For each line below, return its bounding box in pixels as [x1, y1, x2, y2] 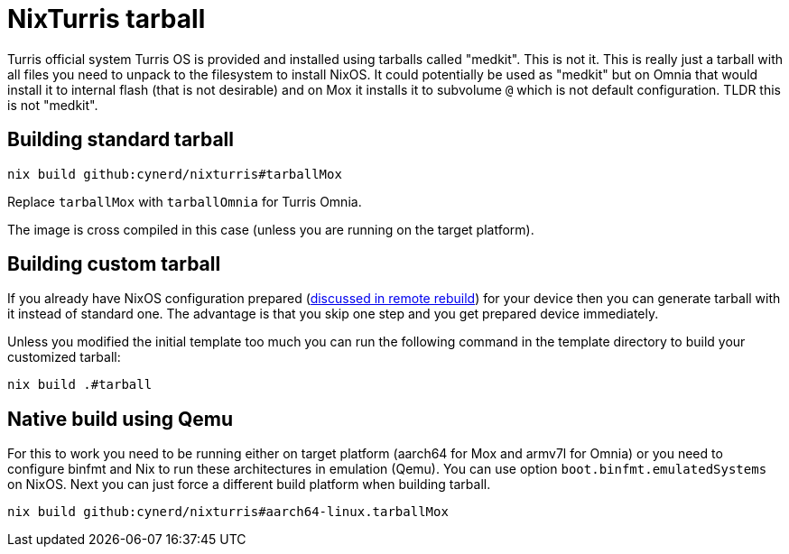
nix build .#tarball [7, 377, 153, 392]
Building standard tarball [7, 128, 234, 152]
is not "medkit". [7, 97, 98, 113]
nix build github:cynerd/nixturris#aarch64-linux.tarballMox [7, 504, 449, 520]
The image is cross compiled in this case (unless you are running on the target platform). [7, 221, 534, 237]
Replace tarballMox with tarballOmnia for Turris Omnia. [7, 193, 362, 209]
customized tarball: [7, 349, 121, 365]
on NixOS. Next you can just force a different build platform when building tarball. [7, 476, 491, 493]
